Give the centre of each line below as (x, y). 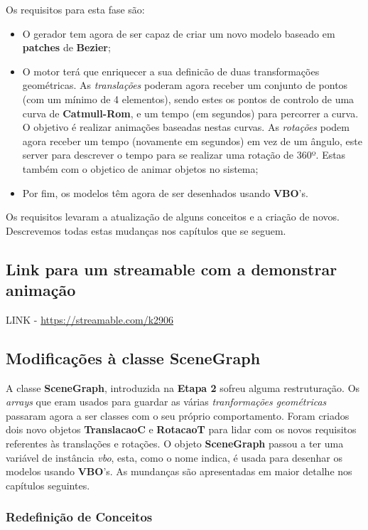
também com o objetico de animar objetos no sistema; (140, 168)
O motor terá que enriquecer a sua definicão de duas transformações (171, 71)
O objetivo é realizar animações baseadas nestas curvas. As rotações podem (186, 127)
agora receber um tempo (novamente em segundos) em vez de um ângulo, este (192, 141)
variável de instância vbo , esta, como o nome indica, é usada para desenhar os (174, 457)
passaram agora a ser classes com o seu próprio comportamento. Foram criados (178, 415)
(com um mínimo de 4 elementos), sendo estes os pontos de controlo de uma (188, 99)
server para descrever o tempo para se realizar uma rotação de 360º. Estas (184, 155)
